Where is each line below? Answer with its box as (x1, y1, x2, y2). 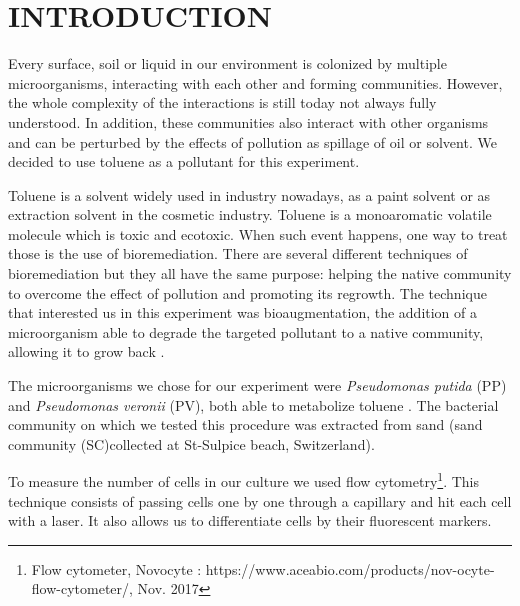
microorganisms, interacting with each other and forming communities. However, (8, 72, 503, 93)
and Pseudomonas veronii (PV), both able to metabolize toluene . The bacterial (8, 394, 499, 415)
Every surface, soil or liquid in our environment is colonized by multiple (8, 53, 447, 74)
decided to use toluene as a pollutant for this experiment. (8, 151, 360, 172)
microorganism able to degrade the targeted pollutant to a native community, (8, 321, 484, 342)
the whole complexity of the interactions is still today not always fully (8, 92, 437, 113)
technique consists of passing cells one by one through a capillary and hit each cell (8, 490, 512, 511)
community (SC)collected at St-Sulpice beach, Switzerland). (8, 433, 375, 454)
